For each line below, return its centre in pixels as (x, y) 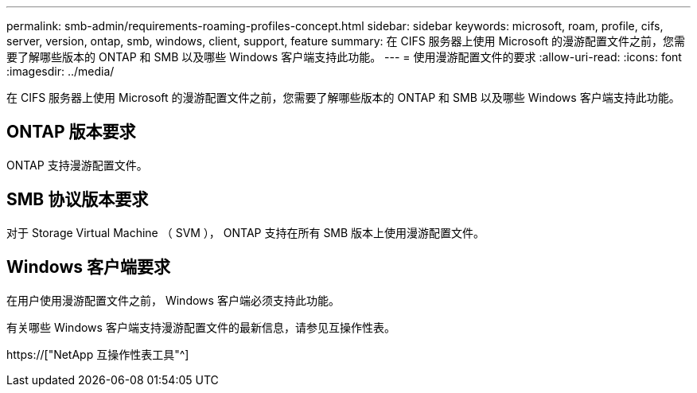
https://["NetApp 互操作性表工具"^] (98, 354)
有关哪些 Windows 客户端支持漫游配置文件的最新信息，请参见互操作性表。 (201, 327)
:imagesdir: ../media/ (60, 71)
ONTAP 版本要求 (71, 132)
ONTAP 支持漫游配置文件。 (77, 165)
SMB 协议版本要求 (78, 200)
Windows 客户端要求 (88, 267)
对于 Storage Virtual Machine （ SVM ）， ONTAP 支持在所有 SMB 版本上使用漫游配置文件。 (246, 232)
